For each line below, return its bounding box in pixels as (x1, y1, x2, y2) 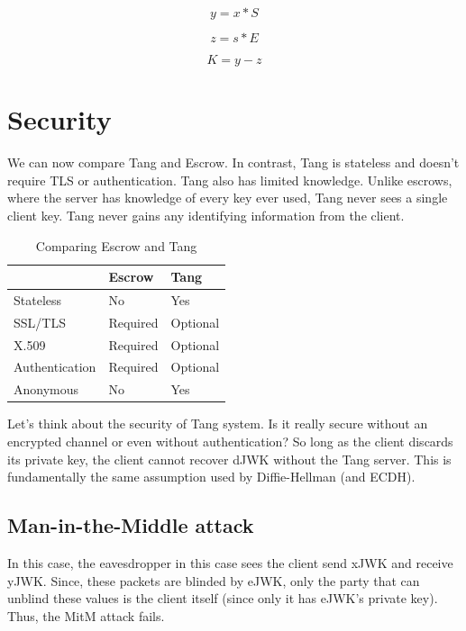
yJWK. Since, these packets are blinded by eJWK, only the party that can (7, 571, 420, 590)
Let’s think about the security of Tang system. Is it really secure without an (7, 414, 428, 433)
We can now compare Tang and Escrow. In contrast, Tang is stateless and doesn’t (7, 153, 460, 172)
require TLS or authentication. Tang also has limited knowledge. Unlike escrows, (7, 170, 452, 189)
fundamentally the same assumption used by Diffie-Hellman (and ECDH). (7, 467, 416, 486)
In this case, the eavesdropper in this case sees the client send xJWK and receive (7, 553, 453, 572)
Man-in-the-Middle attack (7, 511, 254, 539)
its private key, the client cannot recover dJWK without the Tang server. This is (7, 449, 452, 468)
